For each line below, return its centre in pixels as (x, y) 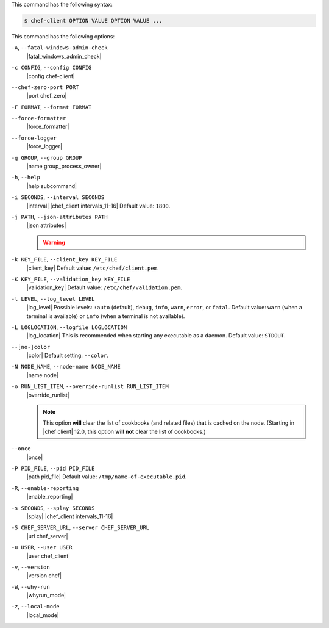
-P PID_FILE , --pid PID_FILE (53, 468)
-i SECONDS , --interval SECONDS (58, 197)
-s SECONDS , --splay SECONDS (53, 508)
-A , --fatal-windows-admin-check (59, 48)
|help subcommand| (52, 186)
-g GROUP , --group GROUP (47, 157)
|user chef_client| (48, 556)
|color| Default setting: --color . (68, 356)
